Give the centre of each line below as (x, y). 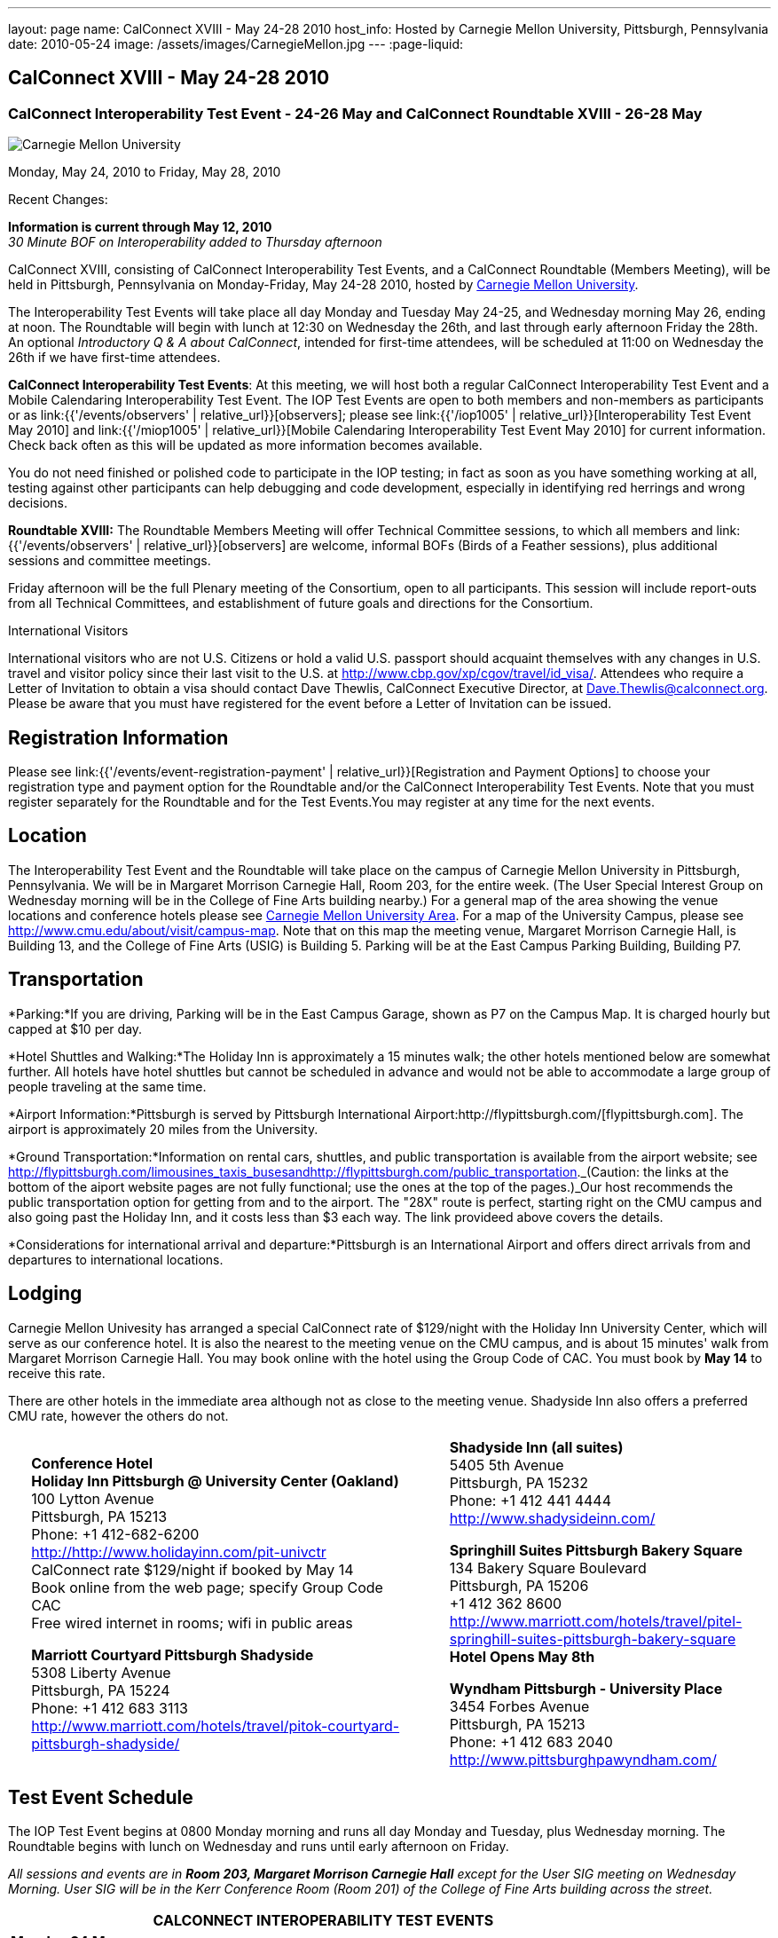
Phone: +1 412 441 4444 (530, 1500)
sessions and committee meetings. (110, 561)
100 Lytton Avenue (93, 1498)
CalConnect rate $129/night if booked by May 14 (193, 1569)
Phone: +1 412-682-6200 (115, 1534)
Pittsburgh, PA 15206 (519, 1585)
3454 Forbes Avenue (519, 1706)
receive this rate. (57, 1373)
